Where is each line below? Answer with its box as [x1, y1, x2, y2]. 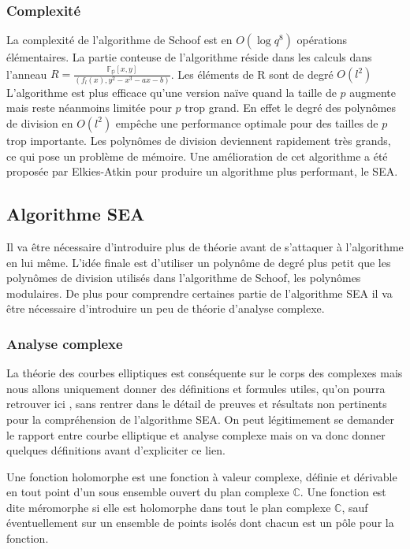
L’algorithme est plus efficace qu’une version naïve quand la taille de [6, 83, 337, 100]
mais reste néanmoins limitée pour [6, 99, 172, 116]
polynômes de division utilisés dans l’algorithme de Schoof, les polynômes [6, 269, 361, 286]
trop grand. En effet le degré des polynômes [184, 99, 396, 116]
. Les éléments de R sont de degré [170, 65, 334, 82]
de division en [6, 114, 73, 131]
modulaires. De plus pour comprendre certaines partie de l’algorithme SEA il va [6, 284, 393, 301]
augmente [349, 83, 397, 100]
